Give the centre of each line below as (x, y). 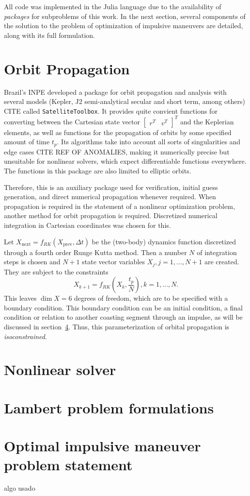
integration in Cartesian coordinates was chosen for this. (87, 225)
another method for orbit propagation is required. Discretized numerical (111, 215)
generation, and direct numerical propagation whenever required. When (110, 197)
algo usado (20, 488)
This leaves (20, 298)
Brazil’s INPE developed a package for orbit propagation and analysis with (115, 92)
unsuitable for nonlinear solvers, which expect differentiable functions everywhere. (125, 161)
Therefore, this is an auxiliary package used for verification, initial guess (111, 187)
